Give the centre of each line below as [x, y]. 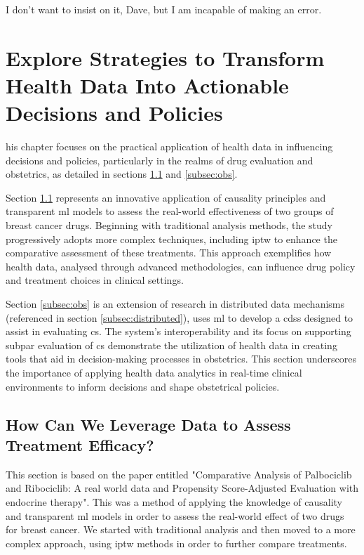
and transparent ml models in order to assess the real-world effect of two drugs [175, 515]
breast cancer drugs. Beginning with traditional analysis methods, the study [169, 225]
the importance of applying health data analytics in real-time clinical [154, 372]
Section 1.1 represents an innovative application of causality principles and [166, 197]
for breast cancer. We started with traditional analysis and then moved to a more [181, 529]
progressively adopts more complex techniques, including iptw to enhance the [171, 239]
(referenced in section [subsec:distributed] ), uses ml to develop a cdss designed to [180, 317]
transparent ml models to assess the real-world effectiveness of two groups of [170, 211]
